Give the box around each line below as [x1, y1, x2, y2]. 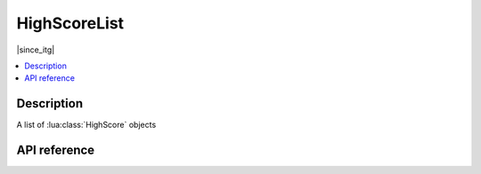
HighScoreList [16, 13, 125, 33]
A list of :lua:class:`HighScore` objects [16, 120, 157, 130]
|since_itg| [16, 44, 55, 55]
